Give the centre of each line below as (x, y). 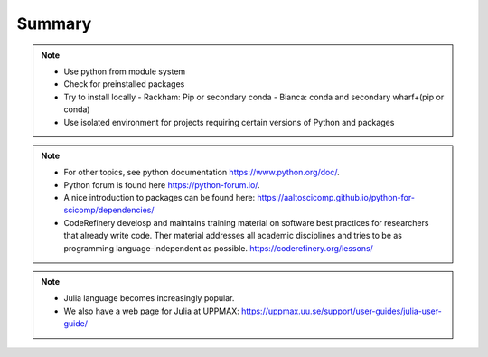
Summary (54, 23)
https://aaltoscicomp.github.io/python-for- (336, 198)
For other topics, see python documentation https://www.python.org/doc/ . (202, 173)
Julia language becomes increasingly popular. (149, 298)
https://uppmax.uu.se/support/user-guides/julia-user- (341, 311)
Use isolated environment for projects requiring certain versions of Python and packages (229, 122)
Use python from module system (125, 71)
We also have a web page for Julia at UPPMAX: (151, 311)
